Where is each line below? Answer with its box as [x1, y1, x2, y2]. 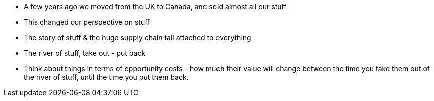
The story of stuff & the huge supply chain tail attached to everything [24, 33, 251, 42]
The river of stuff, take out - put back [24, 49, 146, 57]
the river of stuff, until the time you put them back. [24, 73, 189, 81]
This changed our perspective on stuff [24, 18, 150, 26]
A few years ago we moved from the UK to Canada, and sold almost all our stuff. [24, 2, 288, 11]
